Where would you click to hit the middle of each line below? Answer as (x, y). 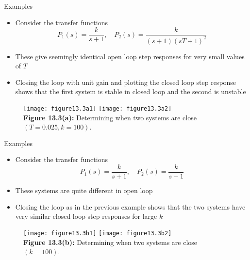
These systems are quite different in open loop (84, 190)
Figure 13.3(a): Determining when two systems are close (110, 117)
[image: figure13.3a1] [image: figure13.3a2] (98, 108)
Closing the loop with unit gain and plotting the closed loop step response (126, 82)
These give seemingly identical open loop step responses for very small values (130, 56)
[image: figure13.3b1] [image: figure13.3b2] (98, 233)
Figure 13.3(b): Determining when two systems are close (110, 242)
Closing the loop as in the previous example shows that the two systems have (130, 206)
